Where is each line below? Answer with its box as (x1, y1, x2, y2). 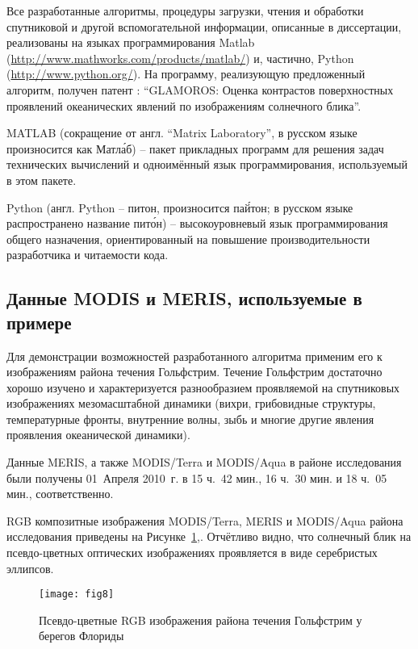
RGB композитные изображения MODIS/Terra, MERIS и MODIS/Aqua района (6, 512, 403, 529)
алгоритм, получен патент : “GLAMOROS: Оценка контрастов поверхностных (6, 81, 394, 98)
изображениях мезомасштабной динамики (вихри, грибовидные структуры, (6, 395, 376, 412)
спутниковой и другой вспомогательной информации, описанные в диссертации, (6, 18, 402, 35)
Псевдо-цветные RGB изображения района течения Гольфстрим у (39, 611, 362, 628)
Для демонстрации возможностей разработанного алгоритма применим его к (6, 347, 382, 364)
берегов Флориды (39, 627, 124, 644)
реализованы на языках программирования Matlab (6, 34, 255, 51)
